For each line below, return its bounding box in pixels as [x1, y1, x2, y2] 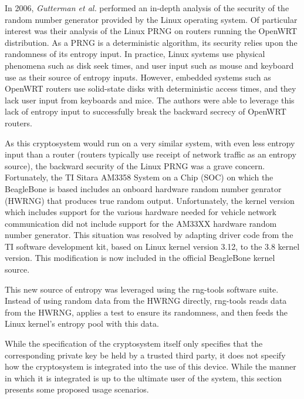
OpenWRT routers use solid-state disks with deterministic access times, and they [5, 82, 296, 95]
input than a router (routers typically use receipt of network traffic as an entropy [5, 148, 296, 160]
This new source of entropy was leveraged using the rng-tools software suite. [5, 283, 279, 295]
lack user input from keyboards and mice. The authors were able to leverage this [5, 93, 295, 106]
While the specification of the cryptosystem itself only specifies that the [5, 337, 263, 350]
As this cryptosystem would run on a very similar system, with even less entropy [5, 136, 295, 149]
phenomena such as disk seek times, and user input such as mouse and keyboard [5, 59, 294, 71]
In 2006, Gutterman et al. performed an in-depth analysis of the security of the [5, 2, 289, 14]
